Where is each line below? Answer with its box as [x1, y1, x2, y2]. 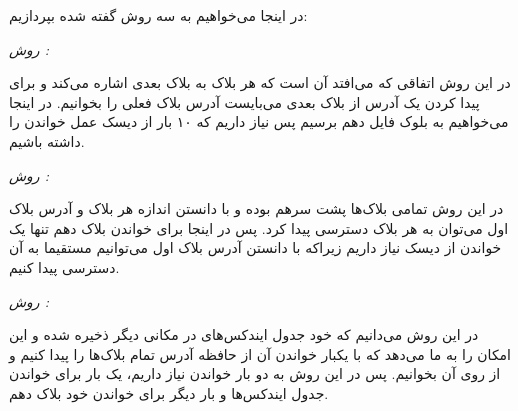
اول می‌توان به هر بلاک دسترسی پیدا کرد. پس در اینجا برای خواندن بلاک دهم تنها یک [9, 217, 509, 238]
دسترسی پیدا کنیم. [9, 256, 120, 277]
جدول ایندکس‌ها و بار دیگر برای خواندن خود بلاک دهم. [9, 382, 329, 403]
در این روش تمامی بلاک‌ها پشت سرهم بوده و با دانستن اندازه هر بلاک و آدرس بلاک [9, 198, 504, 219]
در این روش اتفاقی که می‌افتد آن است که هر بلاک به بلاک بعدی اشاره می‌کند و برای [9, 72, 511, 93]
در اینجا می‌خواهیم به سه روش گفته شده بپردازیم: [9, 5, 308, 25]
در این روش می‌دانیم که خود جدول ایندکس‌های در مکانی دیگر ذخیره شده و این [9, 324, 479, 345]
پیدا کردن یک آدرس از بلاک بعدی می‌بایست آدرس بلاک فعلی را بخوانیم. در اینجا [9, 91, 480, 112]
